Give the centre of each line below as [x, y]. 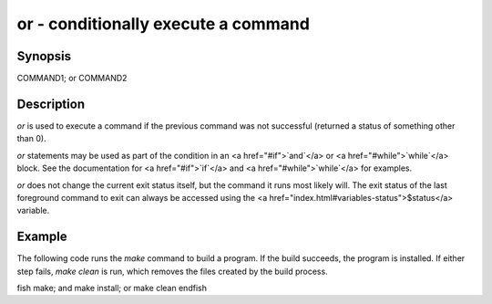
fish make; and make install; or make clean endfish [112, 288]
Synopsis [44, 56]
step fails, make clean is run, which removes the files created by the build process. [172, 271]
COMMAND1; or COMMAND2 [72, 79]
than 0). [31, 139]
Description [51, 104]
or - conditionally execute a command [163, 24]
